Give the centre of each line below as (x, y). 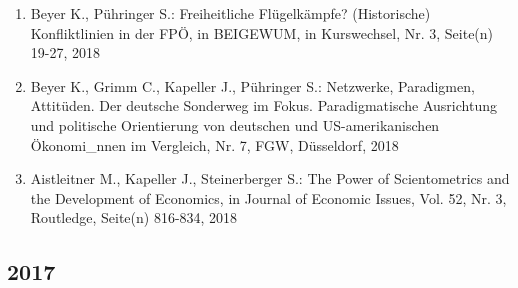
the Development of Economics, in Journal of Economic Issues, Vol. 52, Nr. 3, (268, 197)
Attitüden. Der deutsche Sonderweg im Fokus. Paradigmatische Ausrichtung (263, 105)
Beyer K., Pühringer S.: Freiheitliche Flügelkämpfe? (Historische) (230, 13)
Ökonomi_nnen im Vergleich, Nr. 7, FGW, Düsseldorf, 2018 (214, 144)
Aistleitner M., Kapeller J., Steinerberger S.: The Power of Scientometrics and (270, 178)
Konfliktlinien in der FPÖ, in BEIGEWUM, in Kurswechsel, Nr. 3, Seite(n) (262, 32)
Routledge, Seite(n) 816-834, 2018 (134, 217)
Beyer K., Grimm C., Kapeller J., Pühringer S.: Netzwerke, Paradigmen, (252, 85)
